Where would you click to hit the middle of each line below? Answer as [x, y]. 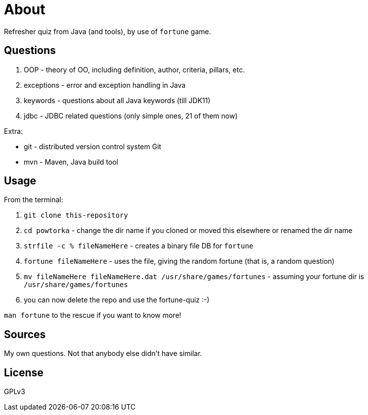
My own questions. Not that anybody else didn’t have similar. [103, 354]
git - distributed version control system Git [92, 146]
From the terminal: [34, 200]
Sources [25, 334]
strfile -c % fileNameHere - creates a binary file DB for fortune [139, 246]
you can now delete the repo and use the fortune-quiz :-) [117, 300]
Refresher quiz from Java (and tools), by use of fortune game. [108, 31]
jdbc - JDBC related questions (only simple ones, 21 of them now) [131, 116]
